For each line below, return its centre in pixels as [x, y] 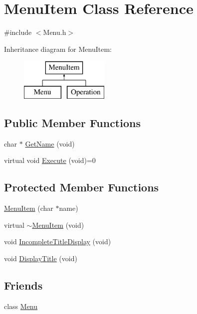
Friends [23, 285]
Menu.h [55, 32]
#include [18, 32]
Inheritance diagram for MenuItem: [58, 49]
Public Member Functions [72, 122]
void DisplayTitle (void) [41, 258]
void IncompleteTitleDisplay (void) [58, 241]
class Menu [21, 306]
